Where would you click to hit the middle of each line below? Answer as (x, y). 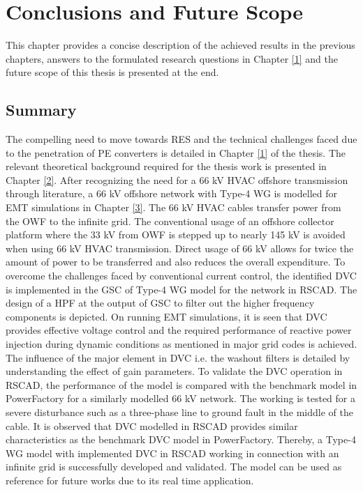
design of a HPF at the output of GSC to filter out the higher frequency (160, 303)
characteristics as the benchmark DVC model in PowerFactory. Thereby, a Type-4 (181, 439)
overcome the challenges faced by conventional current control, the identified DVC (181, 276)
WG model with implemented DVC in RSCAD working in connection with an (172, 453)
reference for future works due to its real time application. (130, 480)
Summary (41, 110)
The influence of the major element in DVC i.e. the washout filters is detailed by (178, 357)
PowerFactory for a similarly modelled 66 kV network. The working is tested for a (180, 398)
